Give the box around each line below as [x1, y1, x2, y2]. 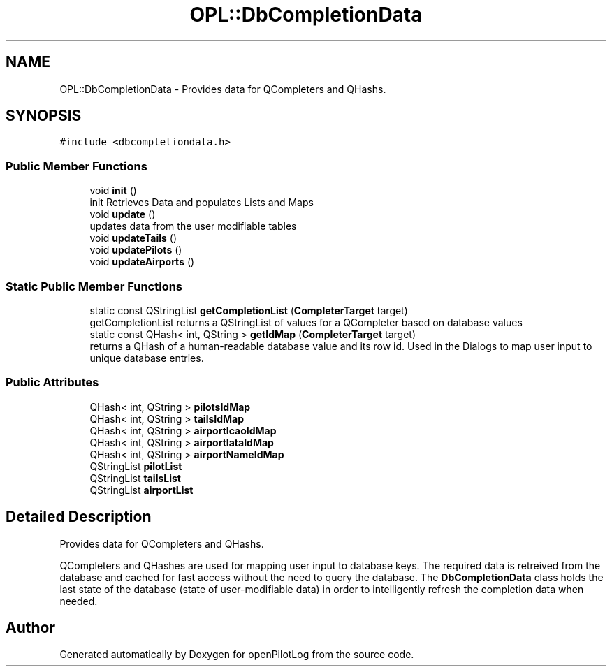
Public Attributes [6, 375, 99, 390]
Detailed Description [6, 508, 152, 526]
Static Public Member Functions [6, 279, 183, 293]
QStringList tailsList [89, 472, 181, 484]
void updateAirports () [89, 256, 195, 268]
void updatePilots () [89, 244, 182, 256]
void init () [89, 184, 137, 197]
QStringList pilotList [89, 460, 182, 472]
